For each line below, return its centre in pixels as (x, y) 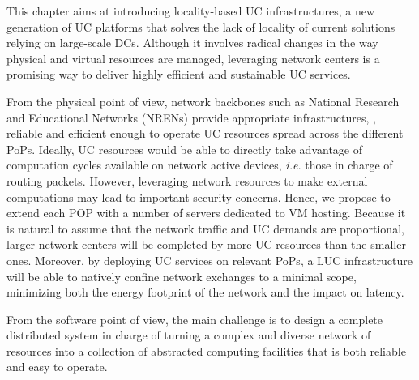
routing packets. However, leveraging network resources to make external (187, 180)
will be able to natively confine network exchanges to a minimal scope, (182, 276)
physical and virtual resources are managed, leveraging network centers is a (193, 58)
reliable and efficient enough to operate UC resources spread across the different (205, 133)
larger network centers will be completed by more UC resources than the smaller (206, 244)
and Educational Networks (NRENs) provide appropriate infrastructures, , (191, 117)
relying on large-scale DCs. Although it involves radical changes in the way (192, 43)
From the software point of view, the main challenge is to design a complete (195, 319)
